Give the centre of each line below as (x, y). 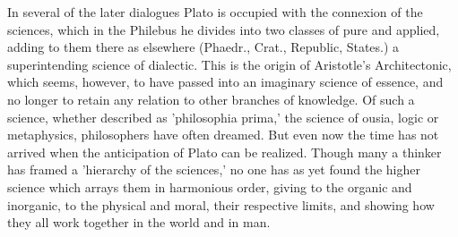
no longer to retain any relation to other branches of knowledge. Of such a (211, 99)
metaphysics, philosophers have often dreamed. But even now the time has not (223, 135)
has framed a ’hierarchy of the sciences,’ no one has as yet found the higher (214, 169)
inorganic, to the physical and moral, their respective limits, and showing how (221, 204)
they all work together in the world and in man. (139, 222)
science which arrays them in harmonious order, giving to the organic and (210, 186)
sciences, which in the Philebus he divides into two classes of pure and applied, (224, 29)
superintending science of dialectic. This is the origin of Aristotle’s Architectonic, (229, 64)
